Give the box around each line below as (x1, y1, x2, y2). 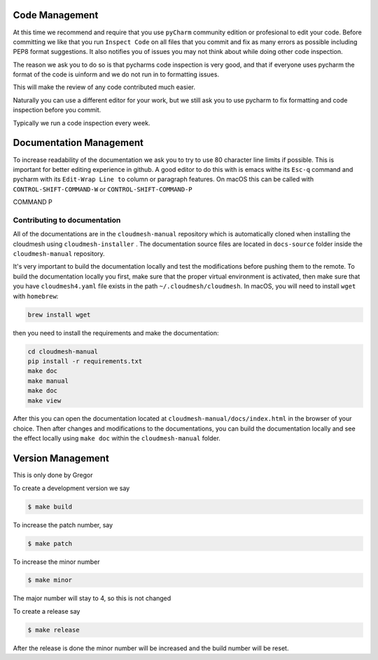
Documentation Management (13, 137, 143, 149)
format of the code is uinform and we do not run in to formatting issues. (13, 70, 220, 79)
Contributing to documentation (13, 215, 121, 224)
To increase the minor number (13, 558, 100, 566)
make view (27, 396, 62, 405)
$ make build (27, 502, 73, 511)
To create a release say (13, 607, 80, 615)
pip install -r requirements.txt (27, 357, 143, 365)
